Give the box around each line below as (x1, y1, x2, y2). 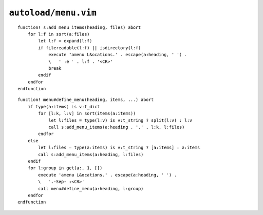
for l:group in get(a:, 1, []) (27, 165, 103, 171)
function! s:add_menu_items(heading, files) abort (18, 24, 141, 30)
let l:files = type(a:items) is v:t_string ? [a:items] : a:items (38, 145, 200, 151)
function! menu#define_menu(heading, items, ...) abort (18, 97, 154, 102)
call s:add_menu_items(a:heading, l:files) (38, 152, 144, 157)
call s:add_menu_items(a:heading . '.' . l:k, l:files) (48, 124, 185, 130)
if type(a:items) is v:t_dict (27, 104, 100, 109)
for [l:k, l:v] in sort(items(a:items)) (38, 111, 136, 117)
